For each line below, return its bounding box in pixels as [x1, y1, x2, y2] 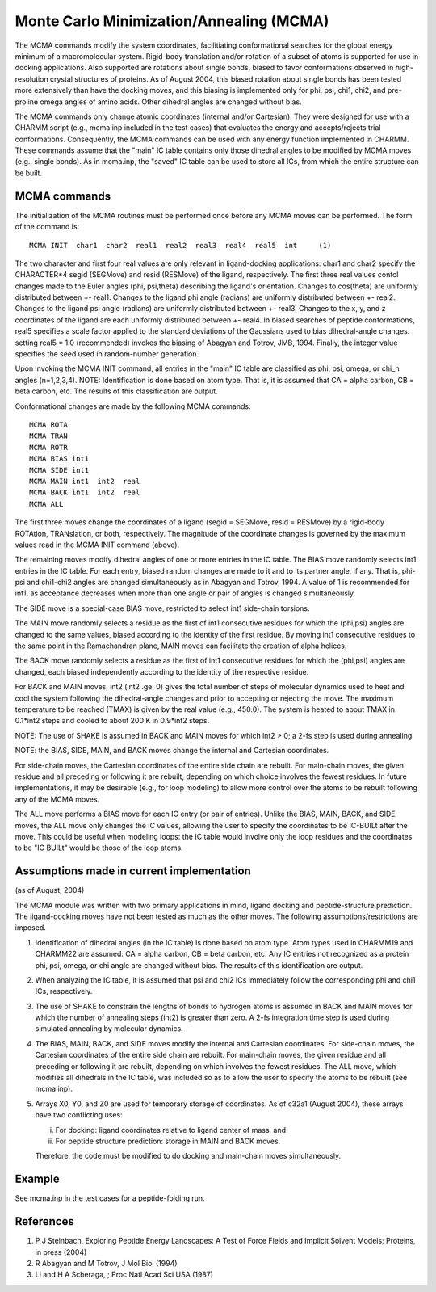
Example [15, 1172, 60, 1186]
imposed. [15, 923, 46, 932]
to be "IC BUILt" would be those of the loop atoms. [15, 843, 183, 852]
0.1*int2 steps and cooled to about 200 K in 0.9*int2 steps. [15, 716, 210, 726]
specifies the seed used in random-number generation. [15, 349, 199, 359]
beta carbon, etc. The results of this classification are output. [15, 386, 218, 396]
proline [15, 97, 39, 107]
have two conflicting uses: [35, 1110, 123, 1120]
